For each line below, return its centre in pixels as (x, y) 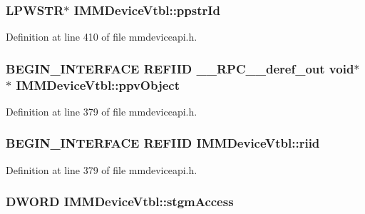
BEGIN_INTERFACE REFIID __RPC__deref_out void (180, 68)
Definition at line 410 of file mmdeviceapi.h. (102, 37)
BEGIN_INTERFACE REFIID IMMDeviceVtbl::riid (163, 143)
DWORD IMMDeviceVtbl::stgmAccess (120, 202)
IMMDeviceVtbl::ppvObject (98, 85)
